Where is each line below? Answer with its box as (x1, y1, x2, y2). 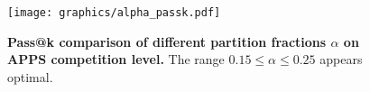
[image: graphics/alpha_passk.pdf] (7, 6, 221, 19)
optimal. (7, 67, 53, 86)
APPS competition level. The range (7, 50, 225, 69)
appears (319, 50, 363, 69)
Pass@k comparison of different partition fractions (7, 32, 327, 51)
